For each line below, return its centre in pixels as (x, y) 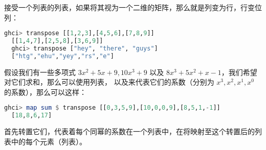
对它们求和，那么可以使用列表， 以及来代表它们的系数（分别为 (109, 82)
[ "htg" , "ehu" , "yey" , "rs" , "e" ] (63, 56)
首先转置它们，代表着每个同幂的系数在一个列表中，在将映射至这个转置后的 (129, 131)
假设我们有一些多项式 (40, 72)
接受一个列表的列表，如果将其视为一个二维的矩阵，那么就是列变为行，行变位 (133, 7)
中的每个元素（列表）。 (49, 141)
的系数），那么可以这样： (45, 92)
